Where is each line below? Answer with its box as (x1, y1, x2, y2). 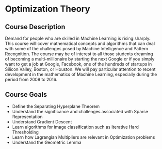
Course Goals (5, 90, 47, 99)
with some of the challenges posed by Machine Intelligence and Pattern (5, 46, 148, 51)
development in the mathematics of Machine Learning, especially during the (5, 72, 157, 77)
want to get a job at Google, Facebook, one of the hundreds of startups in (5, 61, 152, 67)
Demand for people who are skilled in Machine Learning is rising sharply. (5, 35, 151, 41)
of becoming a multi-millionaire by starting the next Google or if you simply (5, 56, 155, 61)
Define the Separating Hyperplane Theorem (12, 103, 100, 109)
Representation (12, 114, 43, 119)
